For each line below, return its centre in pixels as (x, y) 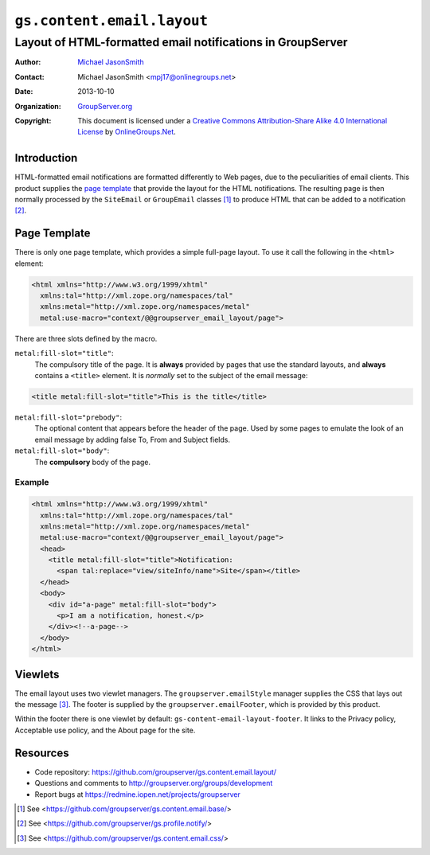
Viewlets (37, 674)
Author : (28, 62)
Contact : (30, 76)
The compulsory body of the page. (93, 462)
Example (32, 482)
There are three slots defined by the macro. (86, 338)
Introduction (46, 158)
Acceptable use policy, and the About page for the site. (105, 730)
